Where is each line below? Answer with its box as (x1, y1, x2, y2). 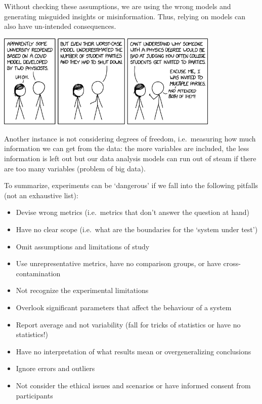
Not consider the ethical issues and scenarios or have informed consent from (16, 380, 251, 390)
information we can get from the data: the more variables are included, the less (4, 143, 249, 154)
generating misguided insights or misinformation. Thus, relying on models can (4, 11, 246, 21)
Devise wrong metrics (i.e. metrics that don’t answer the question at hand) (16, 207, 249, 217)
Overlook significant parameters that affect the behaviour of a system (16, 302, 232, 312)
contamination (16, 268, 61, 278)
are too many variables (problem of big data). (4, 163, 146, 173)
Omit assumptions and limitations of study (16, 241, 150, 251)
